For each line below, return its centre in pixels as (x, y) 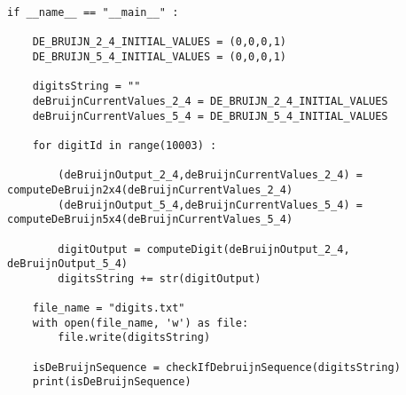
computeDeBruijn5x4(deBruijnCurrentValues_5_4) (150, 220)
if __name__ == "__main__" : (93, 12)
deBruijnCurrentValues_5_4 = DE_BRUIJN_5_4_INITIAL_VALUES (210, 116)
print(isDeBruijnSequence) (112, 382)
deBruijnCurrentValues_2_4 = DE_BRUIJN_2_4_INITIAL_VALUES (210, 101)
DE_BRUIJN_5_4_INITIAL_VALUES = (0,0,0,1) (159, 56)
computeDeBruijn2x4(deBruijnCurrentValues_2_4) (150, 190)
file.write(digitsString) (134, 338)
